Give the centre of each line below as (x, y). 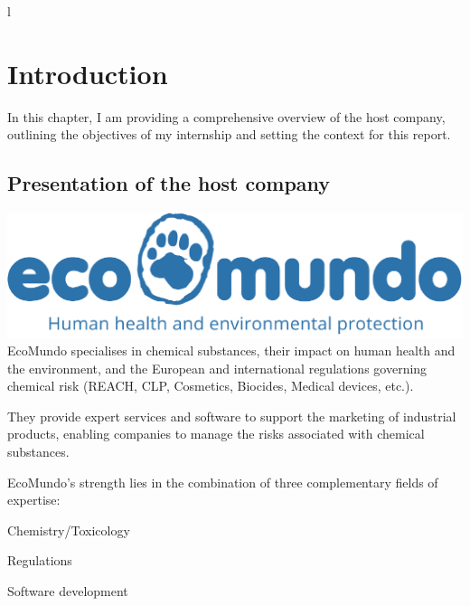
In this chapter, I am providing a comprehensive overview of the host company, (226, 116)
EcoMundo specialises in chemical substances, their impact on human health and (231, 350)
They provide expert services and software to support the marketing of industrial (232, 416)
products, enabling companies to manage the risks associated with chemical (216, 434)
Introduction (88, 73)
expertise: (34, 500)
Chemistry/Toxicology (69, 530)
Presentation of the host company (169, 183)
